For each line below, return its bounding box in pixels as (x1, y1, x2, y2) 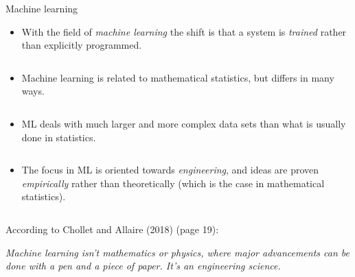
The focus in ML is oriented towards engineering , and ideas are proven (21, 162, 319, 177)
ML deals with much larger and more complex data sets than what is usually (21, 116, 346, 130)
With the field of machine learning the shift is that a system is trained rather (21, 24, 347, 38)
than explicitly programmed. (21, 38, 142, 52)
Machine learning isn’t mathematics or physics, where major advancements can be (5, 245, 350, 259)
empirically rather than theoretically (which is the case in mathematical (21, 176, 325, 190)
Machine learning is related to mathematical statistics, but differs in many (21, 70, 334, 84)
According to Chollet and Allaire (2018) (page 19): (5, 221, 219, 236)
